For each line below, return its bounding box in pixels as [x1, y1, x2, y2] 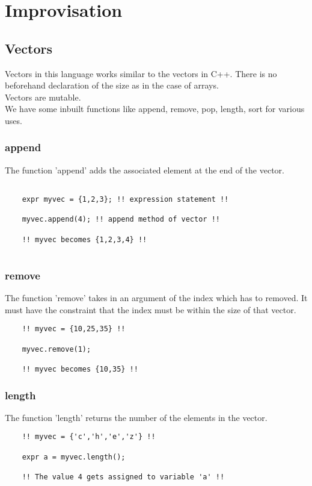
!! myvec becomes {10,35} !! [22, 364, 138, 373]
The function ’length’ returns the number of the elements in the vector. [5, 411, 268, 423]
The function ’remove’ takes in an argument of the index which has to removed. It [5, 291, 308, 304]
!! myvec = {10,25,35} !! [22, 325, 126, 334]
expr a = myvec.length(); [22, 452, 126, 461]
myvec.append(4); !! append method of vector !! [22, 215, 220, 224]
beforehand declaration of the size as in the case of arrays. [5, 79, 219, 92]
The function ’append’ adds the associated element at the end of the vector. [5, 163, 284, 176]
